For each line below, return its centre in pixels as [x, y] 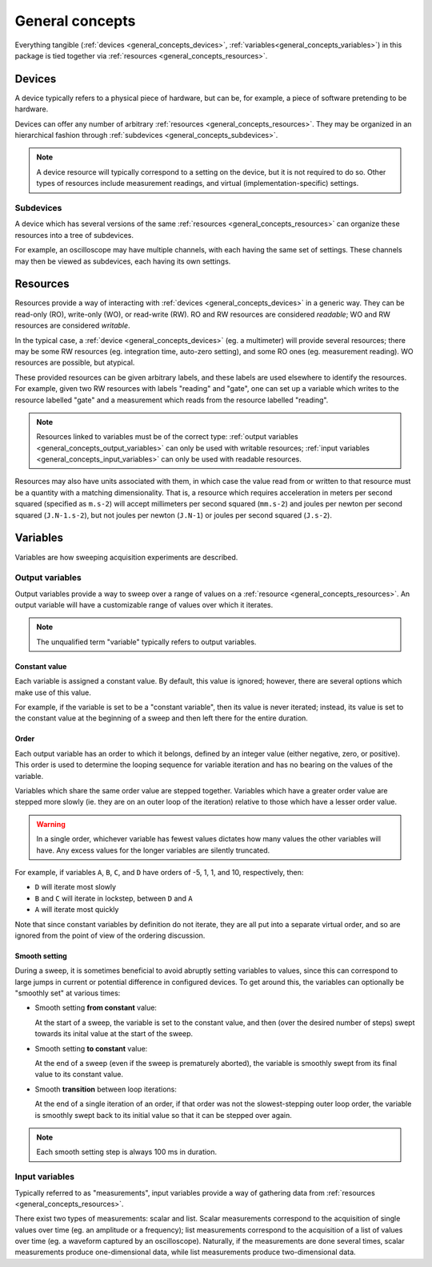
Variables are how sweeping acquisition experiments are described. [126, 557]
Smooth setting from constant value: [96, 1008]
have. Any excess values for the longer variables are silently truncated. [153, 850]
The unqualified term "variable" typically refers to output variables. [146, 642]
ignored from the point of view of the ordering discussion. [110, 935]
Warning [51, 824]
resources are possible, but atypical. [75, 363]
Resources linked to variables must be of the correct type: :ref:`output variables [168, 437]
